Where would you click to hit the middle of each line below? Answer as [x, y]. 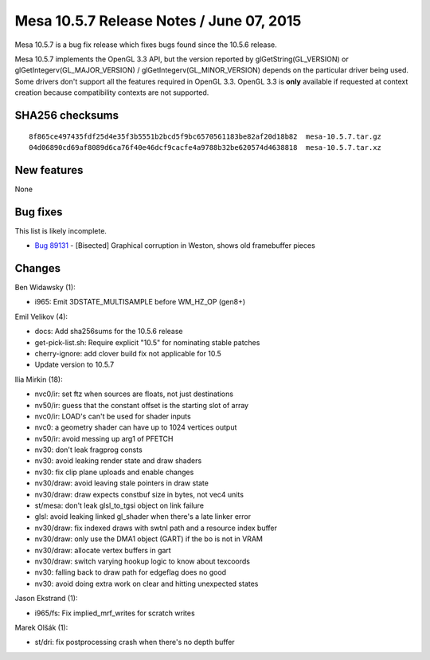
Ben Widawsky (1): [45, 288]
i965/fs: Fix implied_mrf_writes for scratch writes [115, 613]
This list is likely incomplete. [61, 230]
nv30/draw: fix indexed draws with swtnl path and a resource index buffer [156, 528]
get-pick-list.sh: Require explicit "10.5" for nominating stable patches [147, 342]
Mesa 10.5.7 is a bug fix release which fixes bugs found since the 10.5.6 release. [146, 45]
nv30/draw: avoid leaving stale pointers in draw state [121, 483]
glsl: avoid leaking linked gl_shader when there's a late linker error [143, 517]
